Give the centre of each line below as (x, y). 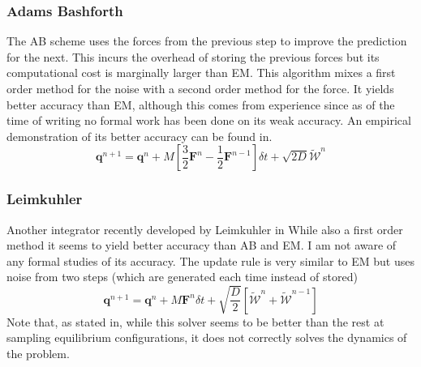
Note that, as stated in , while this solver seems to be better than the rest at (195, 321)
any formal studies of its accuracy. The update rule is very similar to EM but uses (210, 260)
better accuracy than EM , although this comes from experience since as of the (201, 104)
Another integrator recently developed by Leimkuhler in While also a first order (205, 229)
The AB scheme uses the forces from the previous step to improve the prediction (207, 41)
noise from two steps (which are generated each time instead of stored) (182, 277)
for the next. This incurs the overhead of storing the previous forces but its (193, 56)
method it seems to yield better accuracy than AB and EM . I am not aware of (202, 245)
